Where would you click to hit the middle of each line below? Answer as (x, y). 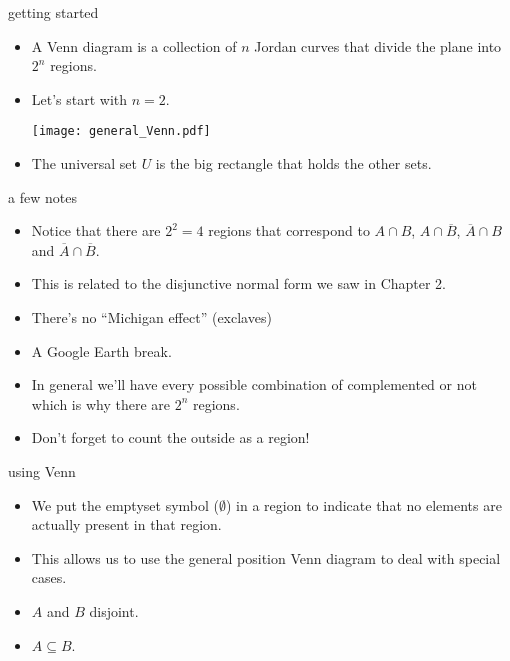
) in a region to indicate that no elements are (364, 504)
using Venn (42, 470)
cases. (49, 577)
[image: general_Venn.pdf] (121, 131)
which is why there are (100, 403)
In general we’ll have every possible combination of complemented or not (254, 384)
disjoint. (114, 610)
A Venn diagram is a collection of (134, 45)
